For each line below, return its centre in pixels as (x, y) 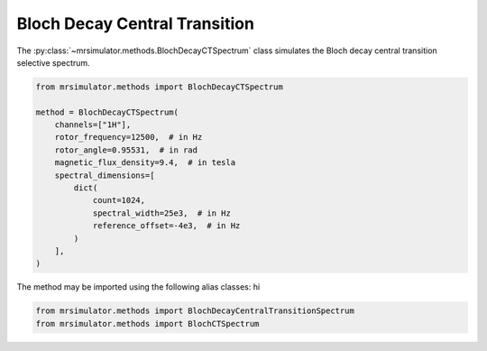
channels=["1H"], (93, 125)
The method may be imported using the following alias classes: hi (138, 287)
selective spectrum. (53, 62)
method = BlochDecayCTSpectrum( (107, 112)
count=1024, (119, 200)
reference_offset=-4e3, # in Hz (166, 226)
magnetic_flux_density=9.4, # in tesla (145, 163)
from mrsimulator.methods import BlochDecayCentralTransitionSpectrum (195, 311)
